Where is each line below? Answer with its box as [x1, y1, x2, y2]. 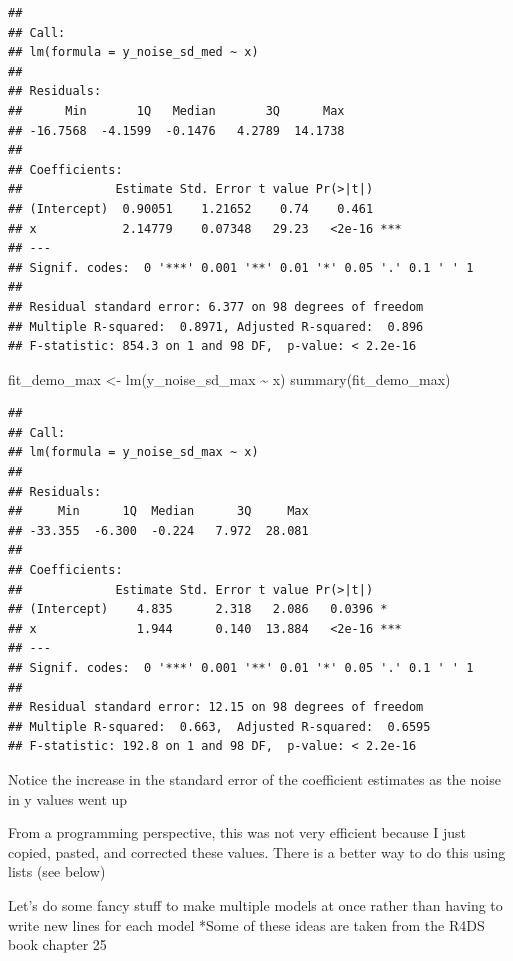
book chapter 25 [8, 934, 107, 955]
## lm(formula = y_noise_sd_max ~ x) [8, 445, 259, 460]
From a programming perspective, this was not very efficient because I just [8, 822, 467, 843]
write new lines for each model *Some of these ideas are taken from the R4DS [8, 914, 485, 935]
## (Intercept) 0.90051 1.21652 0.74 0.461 [8, 201, 374, 216]
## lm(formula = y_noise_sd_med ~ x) [8, 45, 259, 60]
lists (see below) [8, 861, 106, 882]
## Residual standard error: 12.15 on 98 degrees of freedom [8, 700, 424, 715]
